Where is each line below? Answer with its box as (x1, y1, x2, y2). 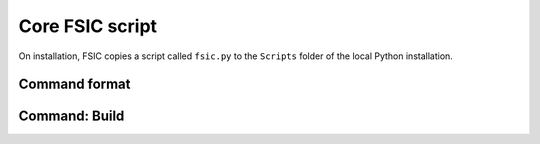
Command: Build (18, 108, 125, 125)
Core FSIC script (18, 15, 158, 37)
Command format (18, 76, 131, 93)
